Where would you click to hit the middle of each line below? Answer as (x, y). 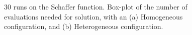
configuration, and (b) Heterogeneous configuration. (84, 26)
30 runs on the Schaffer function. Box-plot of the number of (96, 6)
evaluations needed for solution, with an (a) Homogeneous (93, 16)
